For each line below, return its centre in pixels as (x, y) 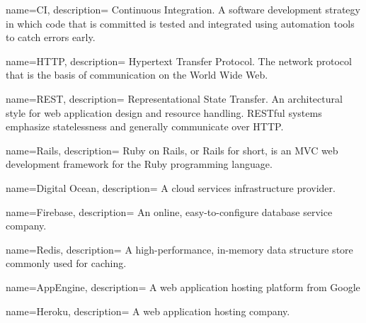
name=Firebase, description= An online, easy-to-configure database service (169, 211)
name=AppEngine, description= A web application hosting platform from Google (183, 287)
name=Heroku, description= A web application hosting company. (148, 311)
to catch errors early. (51, 37)
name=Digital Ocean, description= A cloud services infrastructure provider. (171, 187)
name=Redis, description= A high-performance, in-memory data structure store (179, 249)
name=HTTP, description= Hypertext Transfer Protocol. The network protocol (179, 61)
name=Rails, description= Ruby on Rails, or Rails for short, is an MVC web (172, 150)
